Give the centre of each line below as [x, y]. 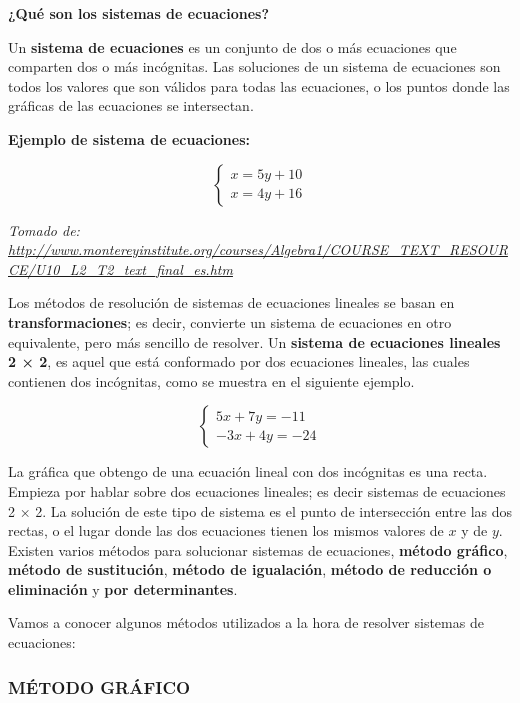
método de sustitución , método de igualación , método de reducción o [250, 569]
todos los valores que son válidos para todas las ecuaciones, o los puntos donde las [259, 85]
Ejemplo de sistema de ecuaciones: [129, 138]
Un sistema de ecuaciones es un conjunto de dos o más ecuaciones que [232, 46]
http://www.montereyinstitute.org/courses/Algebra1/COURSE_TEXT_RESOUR [258, 249]
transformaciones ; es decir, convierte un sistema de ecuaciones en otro [230, 321]
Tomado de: [44, 229]
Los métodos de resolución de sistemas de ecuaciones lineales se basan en [231, 302]
